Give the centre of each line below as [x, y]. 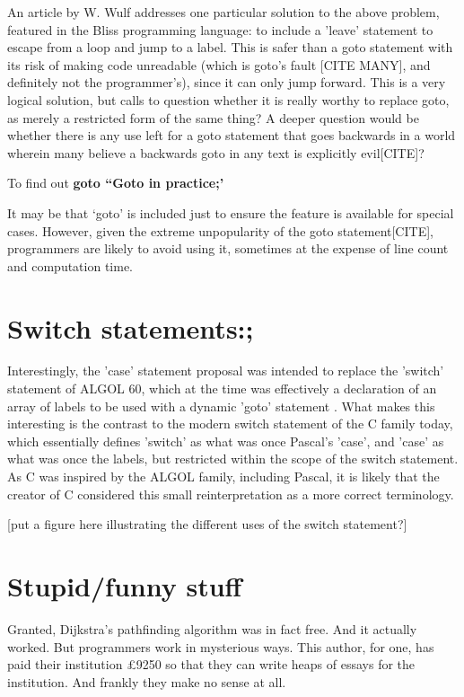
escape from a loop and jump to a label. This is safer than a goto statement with [230, 47]
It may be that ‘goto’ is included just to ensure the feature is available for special [231, 212]
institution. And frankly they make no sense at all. [147, 681]
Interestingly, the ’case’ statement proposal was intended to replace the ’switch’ [226, 371]
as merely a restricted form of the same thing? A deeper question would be [213, 117]
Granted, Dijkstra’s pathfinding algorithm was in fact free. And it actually [212, 628]
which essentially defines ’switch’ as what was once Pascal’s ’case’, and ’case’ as [226, 441]
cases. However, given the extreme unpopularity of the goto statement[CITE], [220, 230]
